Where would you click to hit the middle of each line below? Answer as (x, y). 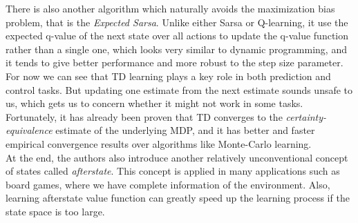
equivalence (29, 130)
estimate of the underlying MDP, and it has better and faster (185, 130)
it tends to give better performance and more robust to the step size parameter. (175, 62)
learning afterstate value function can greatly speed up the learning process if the (178, 198)
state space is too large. (55, 211)
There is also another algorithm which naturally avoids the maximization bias (170, 8)
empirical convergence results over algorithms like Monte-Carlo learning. (159, 143)
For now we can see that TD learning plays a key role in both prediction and (168, 76)
